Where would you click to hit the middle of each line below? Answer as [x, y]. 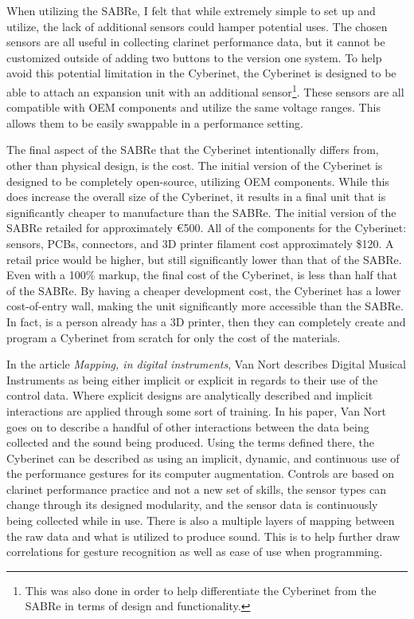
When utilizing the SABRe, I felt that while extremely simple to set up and [191, 10]
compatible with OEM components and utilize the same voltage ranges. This [193, 107]
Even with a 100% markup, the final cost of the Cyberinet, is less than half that [202, 275]
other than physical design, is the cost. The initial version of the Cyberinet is [195, 165]
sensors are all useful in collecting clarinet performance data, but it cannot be [196, 42]
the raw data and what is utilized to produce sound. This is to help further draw [203, 536]
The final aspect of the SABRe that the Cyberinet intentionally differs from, [193, 150]
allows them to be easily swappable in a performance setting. [155, 122]
